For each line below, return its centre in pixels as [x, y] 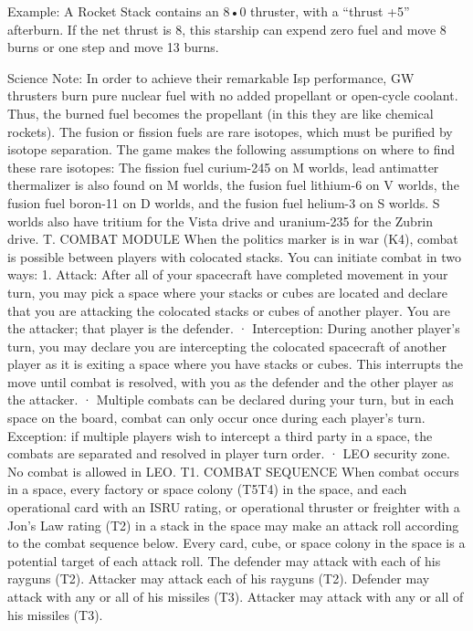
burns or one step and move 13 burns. [113, 47]
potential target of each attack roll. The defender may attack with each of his [224, 560]
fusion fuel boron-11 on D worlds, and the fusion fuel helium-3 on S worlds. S [224, 202]
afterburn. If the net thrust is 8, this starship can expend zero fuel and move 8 [227, 29]
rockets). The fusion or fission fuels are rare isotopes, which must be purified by [230, 131]
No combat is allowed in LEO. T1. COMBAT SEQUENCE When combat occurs [233, 471]
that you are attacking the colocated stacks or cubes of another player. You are [229, 310]
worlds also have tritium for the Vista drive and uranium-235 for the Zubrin [221, 221]
